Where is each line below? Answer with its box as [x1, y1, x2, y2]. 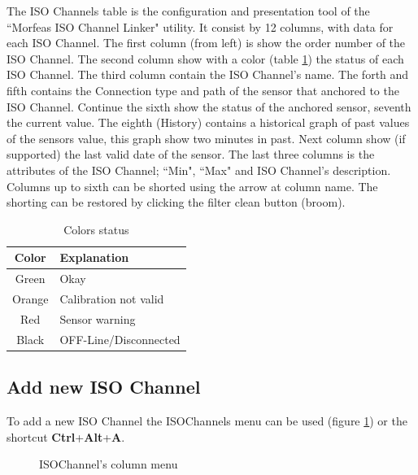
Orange [12, 290, 49, 307]
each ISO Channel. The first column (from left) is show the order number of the [7, 34, 406, 51]
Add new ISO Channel [7, 374, 201, 399]
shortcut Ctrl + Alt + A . [7, 428, 125, 445]
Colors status [63, 220, 129, 237]
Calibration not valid [59, 290, 164, 307]
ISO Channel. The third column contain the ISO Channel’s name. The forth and [7, 66, 409, 83]
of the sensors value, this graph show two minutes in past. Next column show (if [7, 129, 406, 146]
